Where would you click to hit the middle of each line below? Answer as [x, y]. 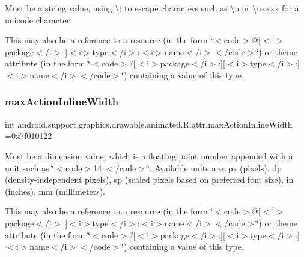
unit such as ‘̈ [30, 167]
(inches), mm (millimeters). [55, 191]
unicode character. [39, 19]
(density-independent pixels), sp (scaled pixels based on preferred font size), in [149, 179]
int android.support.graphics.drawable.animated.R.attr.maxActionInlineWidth [149, 124]
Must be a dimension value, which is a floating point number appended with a [149, 155]
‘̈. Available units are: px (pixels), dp [214, 167]
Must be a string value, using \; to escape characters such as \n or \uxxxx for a [152, 8]
